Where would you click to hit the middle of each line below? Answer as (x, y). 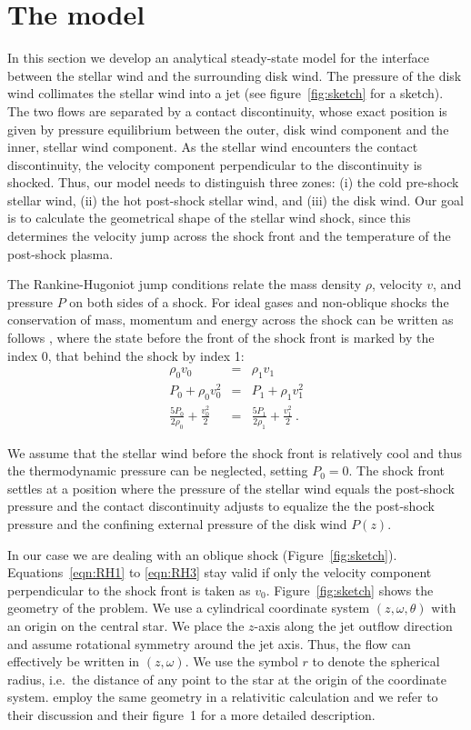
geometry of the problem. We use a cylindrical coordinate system (189, 608)
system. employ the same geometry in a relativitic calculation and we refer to (223, 697)
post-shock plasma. (60, 253)
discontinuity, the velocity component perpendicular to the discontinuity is (215, 164)
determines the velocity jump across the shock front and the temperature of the (229, 236)
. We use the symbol (241, 661)
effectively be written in (74, 661)
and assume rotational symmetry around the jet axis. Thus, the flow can (209, 643)
